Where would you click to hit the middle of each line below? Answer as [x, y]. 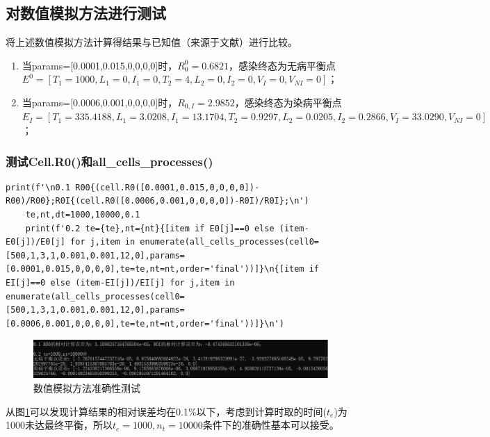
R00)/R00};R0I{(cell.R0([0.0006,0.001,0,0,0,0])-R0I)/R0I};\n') [157, 201]
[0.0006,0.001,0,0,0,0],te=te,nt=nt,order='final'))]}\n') [145, 323]
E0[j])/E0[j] [35, 242]
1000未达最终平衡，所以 [59, 425]
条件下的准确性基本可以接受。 [271, 425]
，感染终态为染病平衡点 [288, 102]
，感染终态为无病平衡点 [283, 65]
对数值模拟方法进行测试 [86, 13]
